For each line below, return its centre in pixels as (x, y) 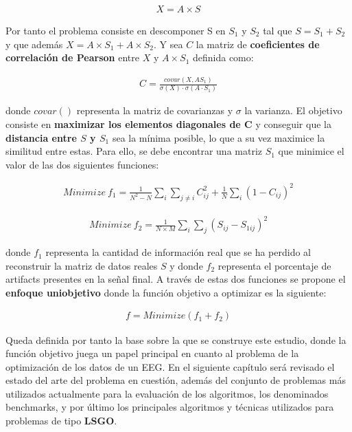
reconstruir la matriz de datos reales (82, 265)
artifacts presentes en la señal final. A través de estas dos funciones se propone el (176, 279)
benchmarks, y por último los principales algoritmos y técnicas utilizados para (170, 407)
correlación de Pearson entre (72, 57)
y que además (34, 44)
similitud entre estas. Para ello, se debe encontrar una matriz (134, 151)
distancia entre (41, 137)
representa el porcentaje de (274, 265)
